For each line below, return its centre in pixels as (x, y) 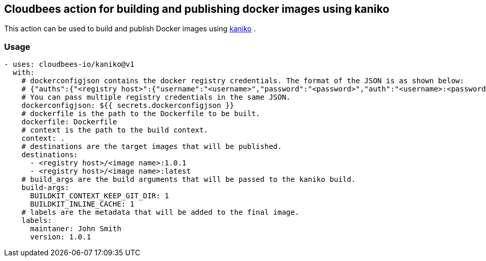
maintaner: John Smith (76, 229)
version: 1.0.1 (60, 237)
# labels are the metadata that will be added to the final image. (160, 212)
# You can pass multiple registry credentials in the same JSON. (156, 97)
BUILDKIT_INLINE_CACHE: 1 (82, 204)
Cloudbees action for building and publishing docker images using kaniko (197, 9)
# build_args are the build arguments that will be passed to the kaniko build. (188, 180)
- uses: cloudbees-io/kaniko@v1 (69, 64)
